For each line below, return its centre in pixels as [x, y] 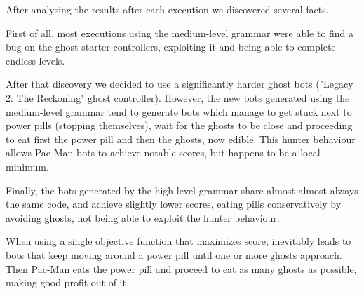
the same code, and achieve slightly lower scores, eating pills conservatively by [174, 204]
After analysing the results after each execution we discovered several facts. [167, 9]
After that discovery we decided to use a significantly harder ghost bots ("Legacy [180, 84]
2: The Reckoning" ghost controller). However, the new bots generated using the [178, 97]
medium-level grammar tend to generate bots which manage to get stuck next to [179, 111]
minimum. [27, 166]
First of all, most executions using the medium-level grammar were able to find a [180, 33]
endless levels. [35, 60]
